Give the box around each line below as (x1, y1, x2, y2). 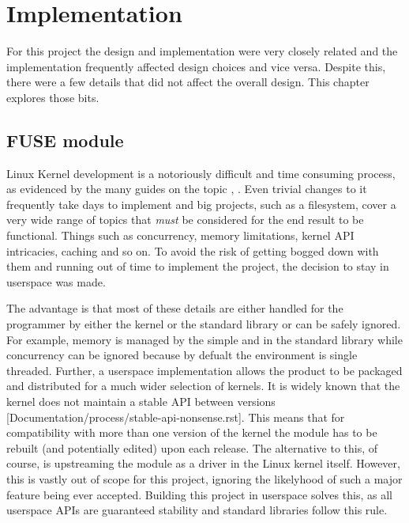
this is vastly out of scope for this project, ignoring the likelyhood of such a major (6, 470, 403, 487)
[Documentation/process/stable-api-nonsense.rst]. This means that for (6, 408, 345, 425)
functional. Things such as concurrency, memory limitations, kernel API (6, 227, 355, 244)
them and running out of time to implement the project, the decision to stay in (6, 258, 389, 275)
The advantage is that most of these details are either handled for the (6, 300, 343, 316)
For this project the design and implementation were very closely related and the (6, 43, 398, 59)
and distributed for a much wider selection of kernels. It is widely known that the (6, 377, 400, 394)
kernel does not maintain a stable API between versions (6, 393, 276, 410)
